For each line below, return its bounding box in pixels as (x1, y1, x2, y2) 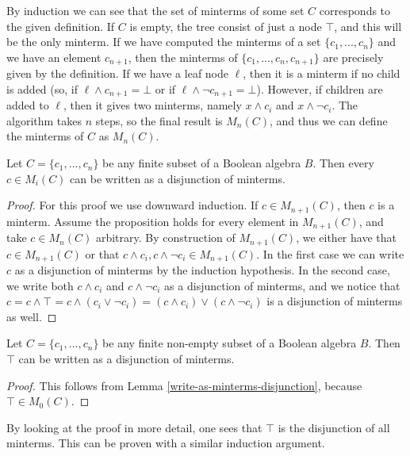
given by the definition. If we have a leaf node (6, 65, 228, 82)
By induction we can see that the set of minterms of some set (6, 2, 305, 18)
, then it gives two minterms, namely (63, 97, 242, 113)
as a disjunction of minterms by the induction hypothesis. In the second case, (14, 262, 390, 278)
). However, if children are (256, 80, 383, 97)
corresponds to (319, 2, 391, 18)
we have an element (6, 48, 102, 65)
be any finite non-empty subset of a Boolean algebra (102, 335, 357, 351)
